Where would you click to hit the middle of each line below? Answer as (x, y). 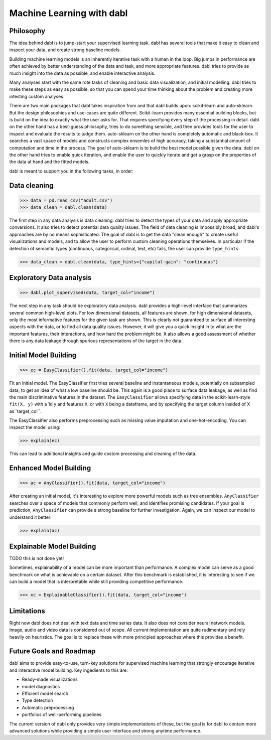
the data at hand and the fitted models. (49, 162)
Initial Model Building (43, 355)
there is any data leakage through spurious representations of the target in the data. (96, 341)
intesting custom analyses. (37, 96)
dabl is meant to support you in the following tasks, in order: (71, 171)
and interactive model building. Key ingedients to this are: (69, 670)
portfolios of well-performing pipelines (62, 714)
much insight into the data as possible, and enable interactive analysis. (82, 73)
